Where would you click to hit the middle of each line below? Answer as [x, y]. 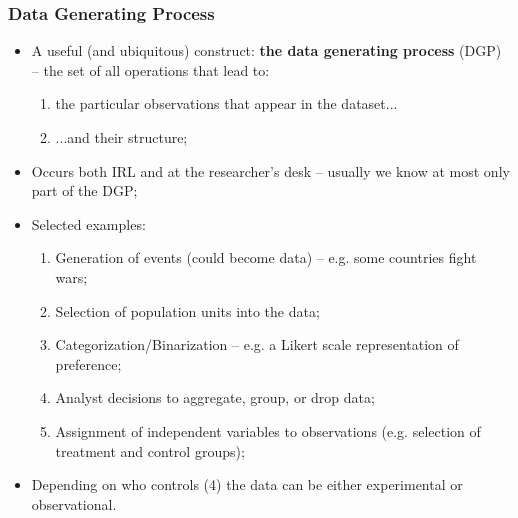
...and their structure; [121, 137]
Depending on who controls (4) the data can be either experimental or [247, 484]
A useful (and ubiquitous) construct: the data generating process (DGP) [266, 50]
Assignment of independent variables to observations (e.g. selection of [268, 430]
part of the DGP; [84, 190]
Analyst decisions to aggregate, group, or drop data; [215, 397]
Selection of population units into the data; [187, 310]
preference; [88, 363]
